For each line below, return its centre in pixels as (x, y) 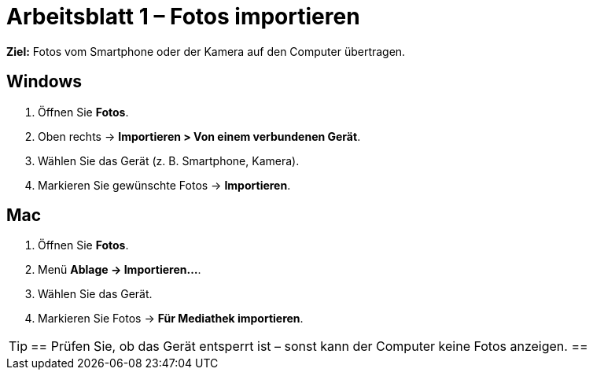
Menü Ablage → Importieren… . (120, 270)
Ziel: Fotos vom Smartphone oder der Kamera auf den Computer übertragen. (206, 51)
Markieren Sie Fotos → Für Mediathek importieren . (171, 319)
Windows (44, 82)
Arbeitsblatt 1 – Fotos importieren (183, 17)
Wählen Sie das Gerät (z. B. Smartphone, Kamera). (169, 160)
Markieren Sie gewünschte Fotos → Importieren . (164, 185)
